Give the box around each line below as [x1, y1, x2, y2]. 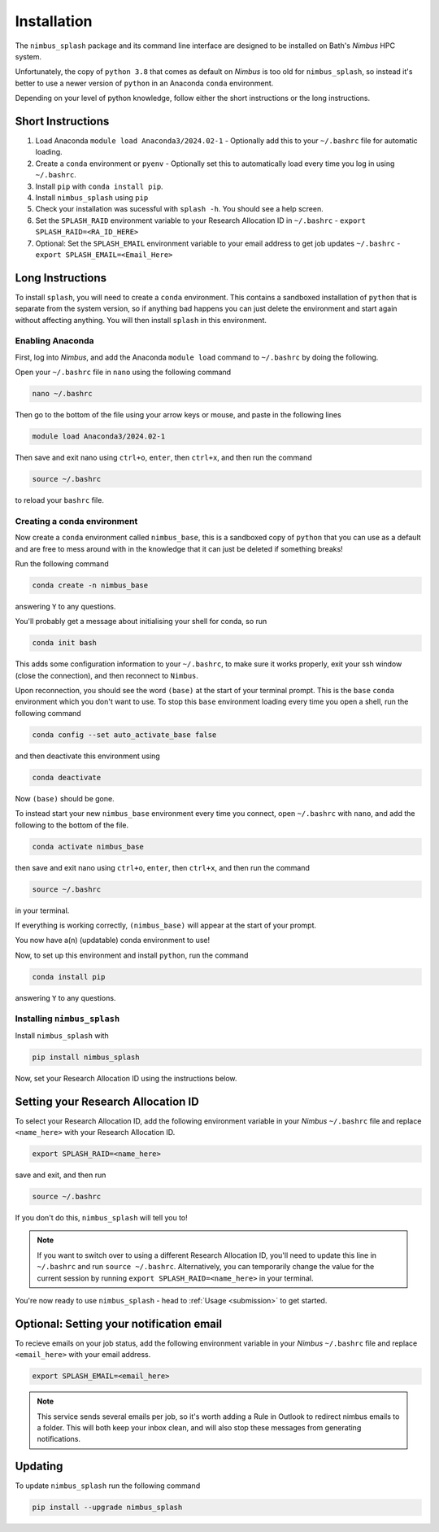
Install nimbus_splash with [15, 1030, 109, 1041]
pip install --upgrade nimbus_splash [32, 1503, 183, 1512]
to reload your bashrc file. [15, 495, 105, 505]
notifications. [37, 1434, 81, 1444]
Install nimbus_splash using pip [35, 192, 149, 203]
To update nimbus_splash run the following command [15, 1481, 201, 1491]
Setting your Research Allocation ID [15, 1094, 199, 1108]
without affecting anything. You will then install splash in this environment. [15, 315, 267, 325]
